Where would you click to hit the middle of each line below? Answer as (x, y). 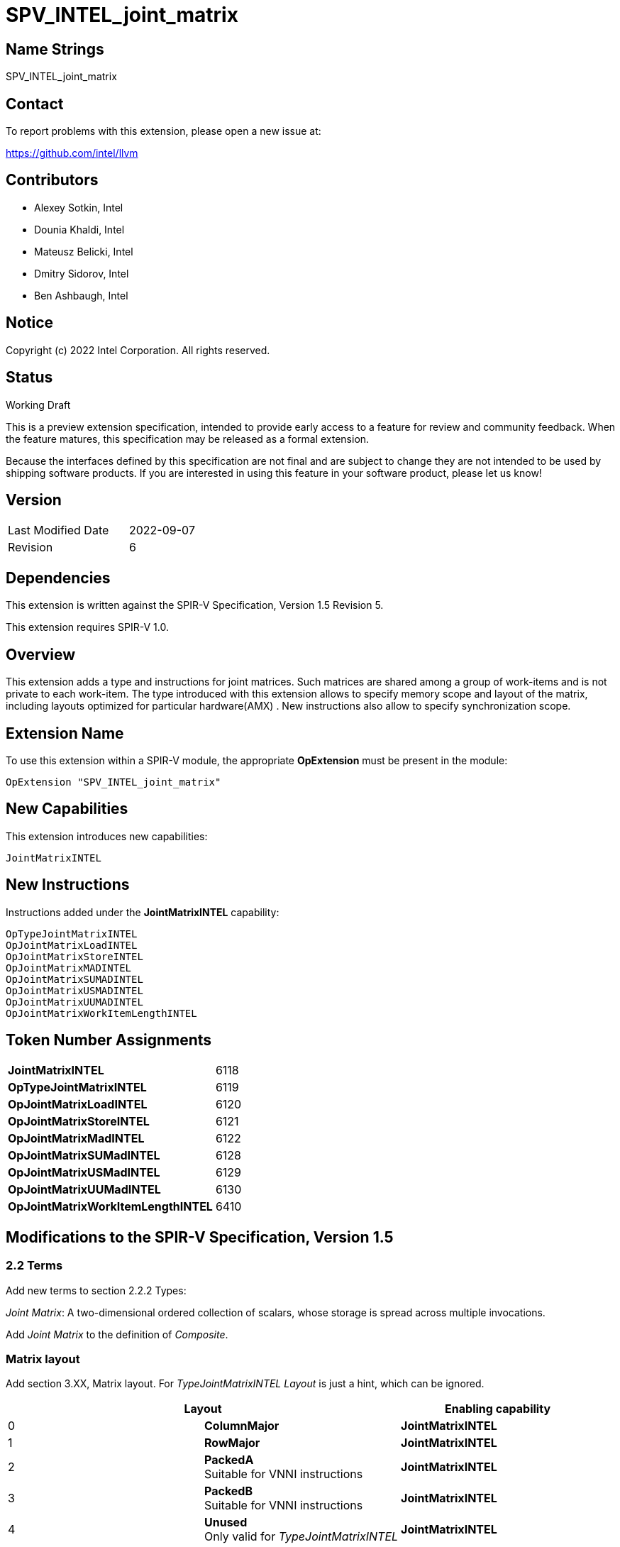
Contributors (52, 180)
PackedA (229, 1460)
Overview (41, 654)
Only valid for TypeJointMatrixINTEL (301, 1537)
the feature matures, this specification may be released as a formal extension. (188, 439)
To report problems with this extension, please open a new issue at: (164, 131)
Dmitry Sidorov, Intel (82, 273)
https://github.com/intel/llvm (72, 153)
